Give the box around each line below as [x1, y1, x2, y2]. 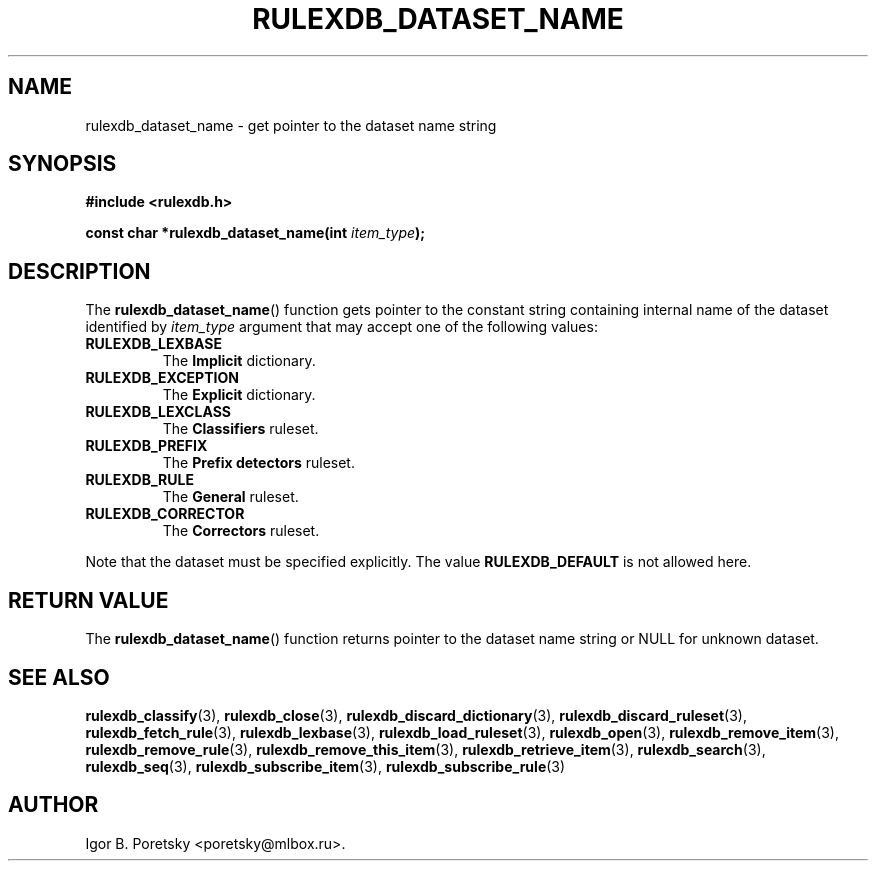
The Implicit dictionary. [162, 352, 316, 370]
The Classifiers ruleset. [162, 420, 319, 438]
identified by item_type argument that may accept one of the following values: [85, 318, 598, 336]
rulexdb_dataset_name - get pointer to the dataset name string [85, 116, 497, 134]
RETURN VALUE [8, 587, 169, 613]
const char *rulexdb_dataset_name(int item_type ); [85, 224, 426, 242]
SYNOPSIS [8, 151, 117, 177]
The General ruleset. [162, 488, 299, 506]
